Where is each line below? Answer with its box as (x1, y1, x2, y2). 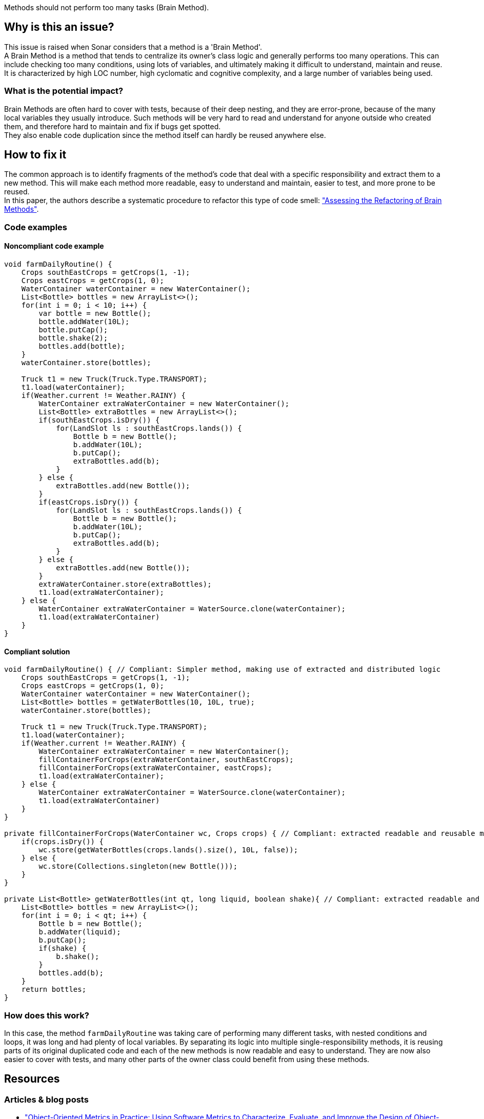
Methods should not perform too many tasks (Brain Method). (4, 3, 209, 12)
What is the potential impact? (4, 86, 124, 96)
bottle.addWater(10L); (38, 317, 130, 326)
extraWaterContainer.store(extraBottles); (38, 580, 212, 589)
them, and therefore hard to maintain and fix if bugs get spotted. (4, 122, 221, 131)
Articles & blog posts (4, 1094, 89, 1105)
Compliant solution (4, 647, 70, 656)
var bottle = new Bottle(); (38, 309, 151, 318)
